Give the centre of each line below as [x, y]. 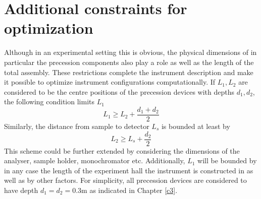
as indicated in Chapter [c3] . [134, 190]
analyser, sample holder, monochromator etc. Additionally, [95, 160]
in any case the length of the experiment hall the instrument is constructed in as [129, 170]
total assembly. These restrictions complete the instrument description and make [129, 72]
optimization [49, 28]
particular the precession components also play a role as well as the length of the [129, 62]
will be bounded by [227, 160]
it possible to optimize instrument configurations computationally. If [110, 82]
